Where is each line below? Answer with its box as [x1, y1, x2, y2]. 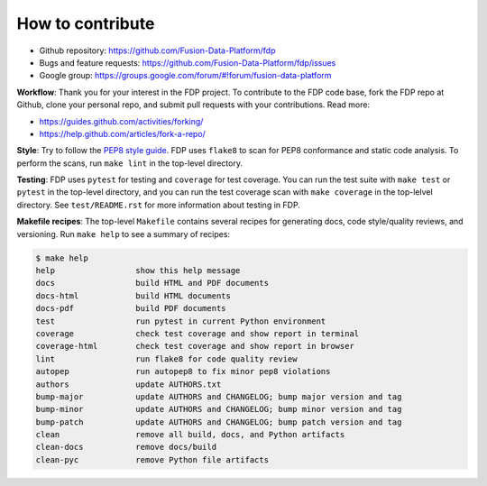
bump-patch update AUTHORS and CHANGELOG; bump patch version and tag [35, 417, 402, 427]
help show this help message [35, 266, 241, 275]
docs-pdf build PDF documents [35, 303, 226, 314]
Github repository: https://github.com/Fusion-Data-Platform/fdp [39, 45, 276, 56]
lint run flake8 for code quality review [35, 353, 298, 364]
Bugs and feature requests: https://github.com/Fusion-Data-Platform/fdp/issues [39, 57, 336, 68]
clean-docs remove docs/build [35, 442, 216, 453]
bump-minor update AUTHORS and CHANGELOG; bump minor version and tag [35, 404, 402, 415]
